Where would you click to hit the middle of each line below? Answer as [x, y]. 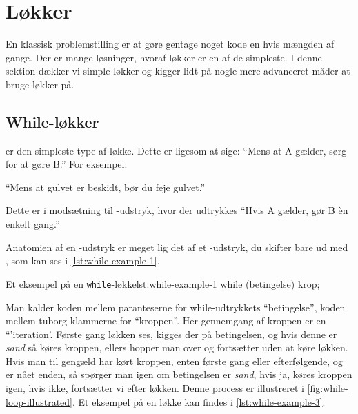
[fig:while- [328, 388]
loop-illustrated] [39, 401]
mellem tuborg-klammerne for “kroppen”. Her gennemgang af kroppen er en [166, 321]
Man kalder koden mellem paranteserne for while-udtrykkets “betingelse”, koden [176, 307]
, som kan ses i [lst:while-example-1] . [83, 260]
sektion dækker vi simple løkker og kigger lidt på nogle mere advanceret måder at [178, 71]
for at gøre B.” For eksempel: [67, 164]
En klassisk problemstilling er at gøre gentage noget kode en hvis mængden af [170, 44]
